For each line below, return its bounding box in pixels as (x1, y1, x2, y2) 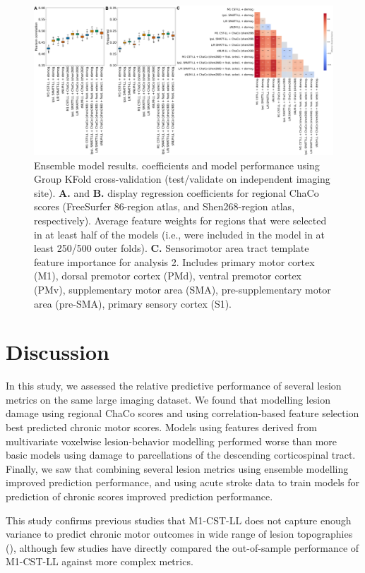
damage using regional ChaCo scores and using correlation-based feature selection (6, 406, 359, 421)
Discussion (6, 337, 109, 366)
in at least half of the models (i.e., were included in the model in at (34, 227, 325, 241)
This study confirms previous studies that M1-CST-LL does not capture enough (6, 512, 352, 527)
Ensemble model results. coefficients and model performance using (34, 157, 320, 172)
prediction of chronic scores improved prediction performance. (6, 489, 273, 503)
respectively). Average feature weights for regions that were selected (34, 212, 327, 227)
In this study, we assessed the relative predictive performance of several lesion (6, 378, 342, 393)
